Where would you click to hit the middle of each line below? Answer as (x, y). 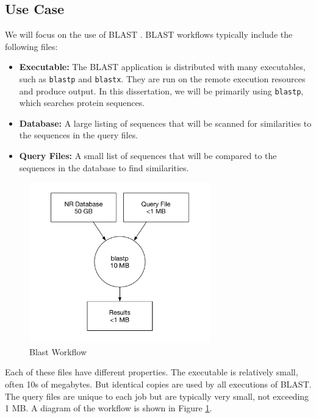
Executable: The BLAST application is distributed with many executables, (162, 67)
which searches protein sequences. (82, 103)
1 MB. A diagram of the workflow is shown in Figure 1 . (109, 408)
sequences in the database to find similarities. (104, 167)
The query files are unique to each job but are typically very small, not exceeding (157, 396)
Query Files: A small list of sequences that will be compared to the (148, 156)
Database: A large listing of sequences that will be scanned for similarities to (165, 123)
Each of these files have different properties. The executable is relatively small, (152, 372)
